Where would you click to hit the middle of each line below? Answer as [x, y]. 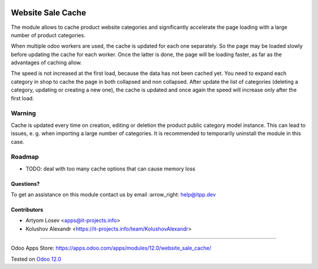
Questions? [25, 183]
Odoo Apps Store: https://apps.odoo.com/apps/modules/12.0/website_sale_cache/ [111, 248]
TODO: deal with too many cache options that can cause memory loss [110, 169]
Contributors [27, 210]
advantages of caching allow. [47, 63]
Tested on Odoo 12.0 [36, 259]
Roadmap [25, 157]
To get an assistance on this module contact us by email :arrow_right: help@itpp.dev [113, 195]
